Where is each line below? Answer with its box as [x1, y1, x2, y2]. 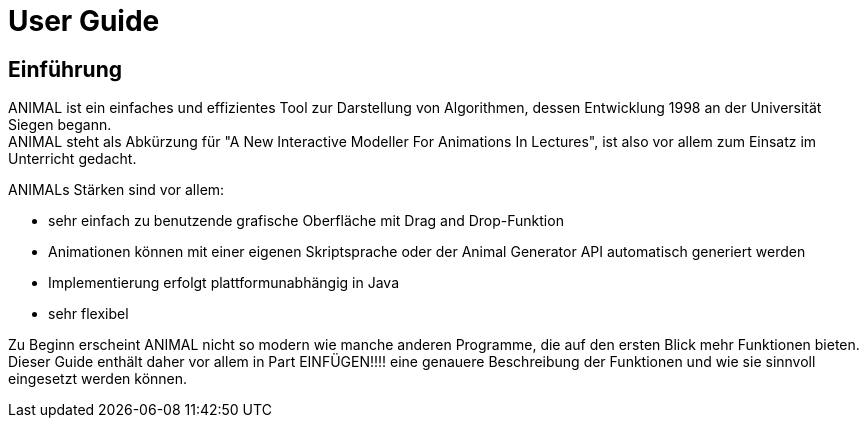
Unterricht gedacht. [8, 150, 137, 168]
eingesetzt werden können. [8, 370, 188, 388]
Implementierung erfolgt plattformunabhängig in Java [48, 274, 399, 292]
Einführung [8, 56, 122, 82]
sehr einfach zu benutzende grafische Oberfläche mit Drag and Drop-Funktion [48, 212, 564, 230]
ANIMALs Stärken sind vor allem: [8, 181, 225, 199]
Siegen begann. [8, 116, 112, 134]
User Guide [8, 4, 160, 38]
